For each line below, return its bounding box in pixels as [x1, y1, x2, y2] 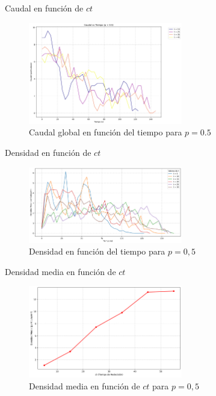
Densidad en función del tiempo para [29, 245, 165, 258]
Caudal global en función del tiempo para [29, 126, 182, 138]
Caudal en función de [5, 2, 84, 14]
